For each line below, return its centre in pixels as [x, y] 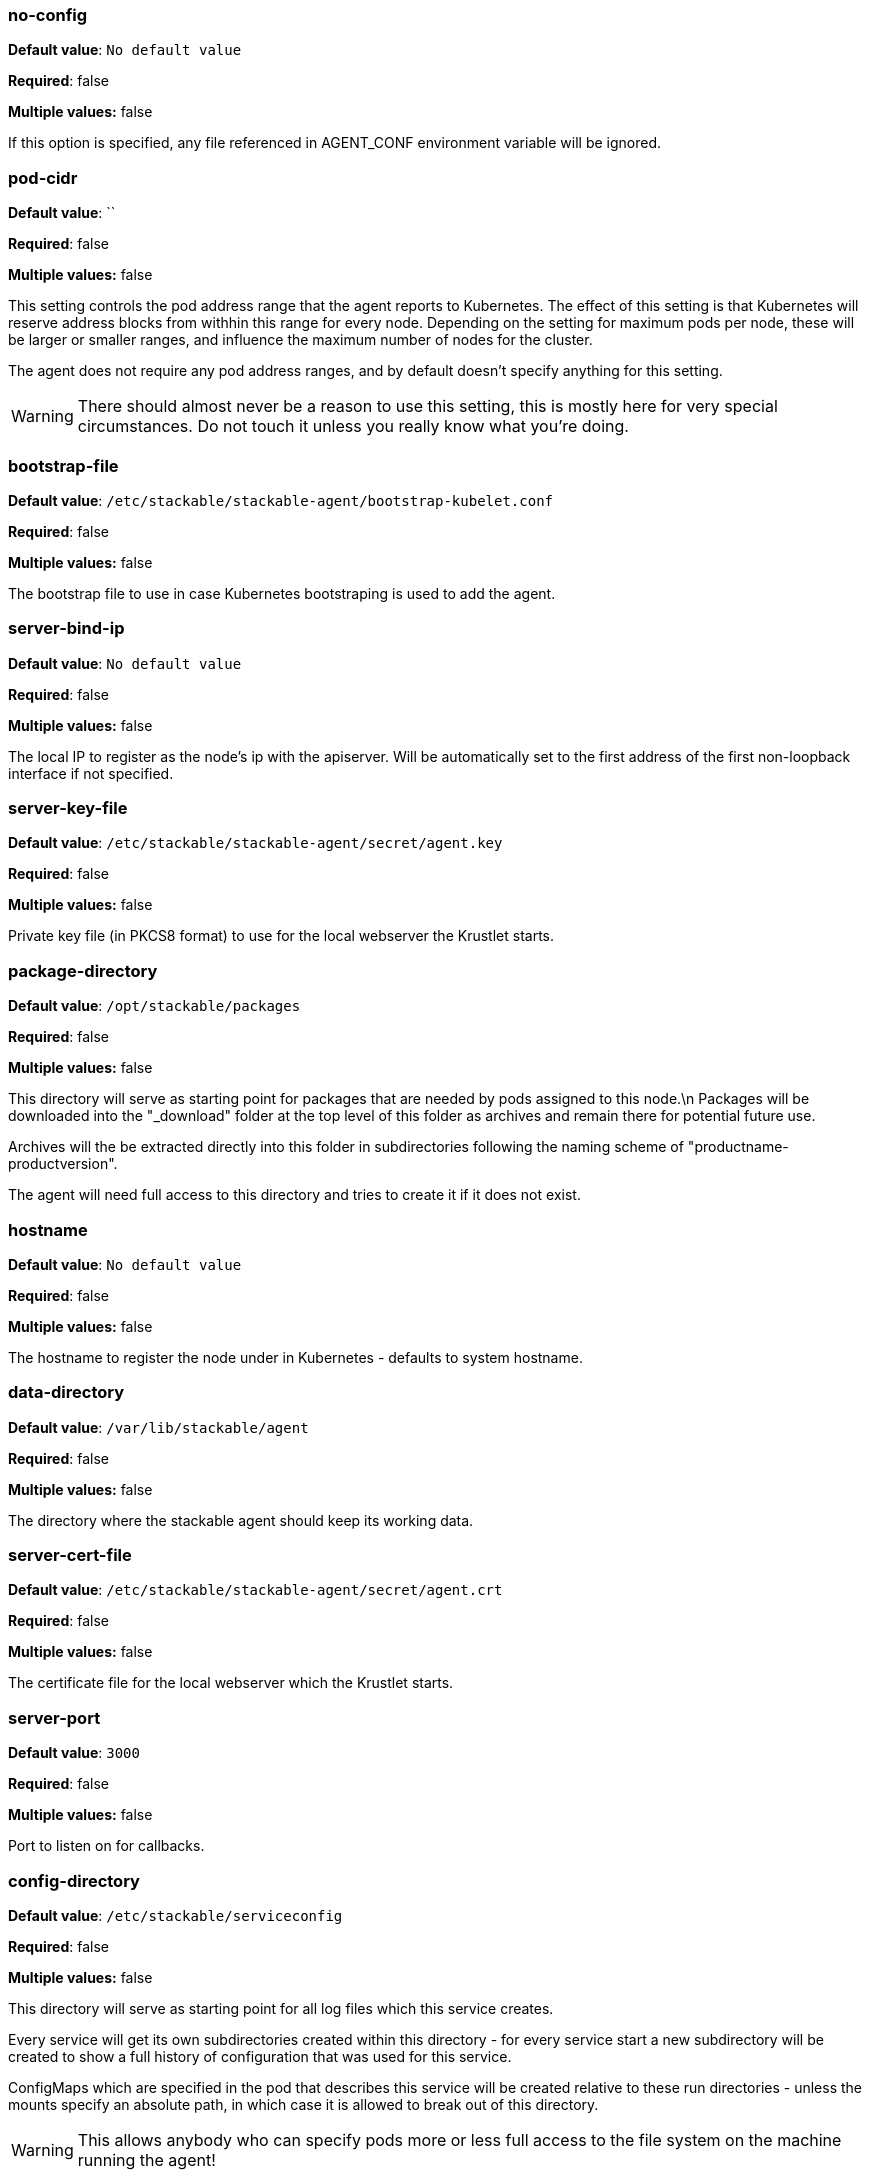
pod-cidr [43, 177]
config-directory [74, 1880]
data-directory [66, 1392]
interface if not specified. [91, 773]
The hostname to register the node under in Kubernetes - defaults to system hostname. [295, 1357]
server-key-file [68, 808]
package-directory [83, 970]
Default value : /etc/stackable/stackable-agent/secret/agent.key [255, 843]
